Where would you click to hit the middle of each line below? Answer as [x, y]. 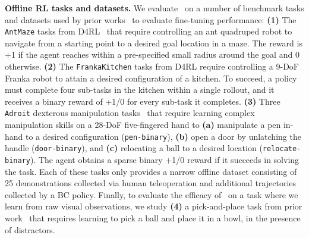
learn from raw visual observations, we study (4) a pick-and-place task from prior [154, 206]
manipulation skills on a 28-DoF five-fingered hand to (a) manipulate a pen [143, 125]
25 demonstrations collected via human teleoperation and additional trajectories [151, 183]
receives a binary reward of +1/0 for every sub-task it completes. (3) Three [143, 101]
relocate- [282, 149]
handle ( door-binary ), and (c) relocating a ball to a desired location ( [134, 148]
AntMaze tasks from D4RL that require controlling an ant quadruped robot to [149, 31]
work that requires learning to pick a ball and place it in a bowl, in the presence [153, 218]
